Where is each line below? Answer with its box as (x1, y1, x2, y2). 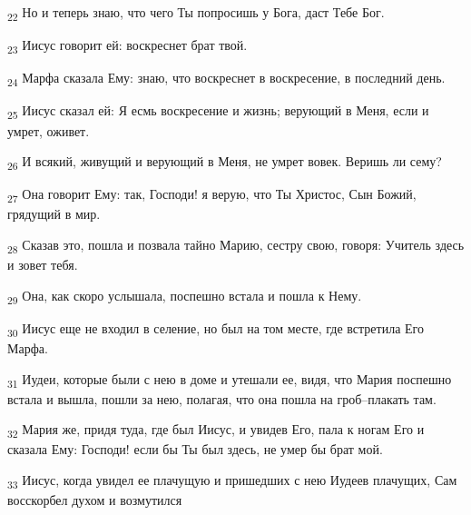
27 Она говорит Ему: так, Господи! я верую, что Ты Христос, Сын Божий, (7, 184, 417, 206)
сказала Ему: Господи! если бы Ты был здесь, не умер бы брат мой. (7, 440, 383, 459)
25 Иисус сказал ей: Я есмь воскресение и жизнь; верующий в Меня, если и (7, 101, 429, 123)
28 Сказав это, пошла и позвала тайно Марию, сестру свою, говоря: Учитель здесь (7, 234, 465, 256)
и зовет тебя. (7, 255, 78, 274)
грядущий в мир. (7, 204, 101, 223)
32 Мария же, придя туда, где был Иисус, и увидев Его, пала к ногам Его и (7, 420, 425, 441)
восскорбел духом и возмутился (7, 490, 182, 510)
